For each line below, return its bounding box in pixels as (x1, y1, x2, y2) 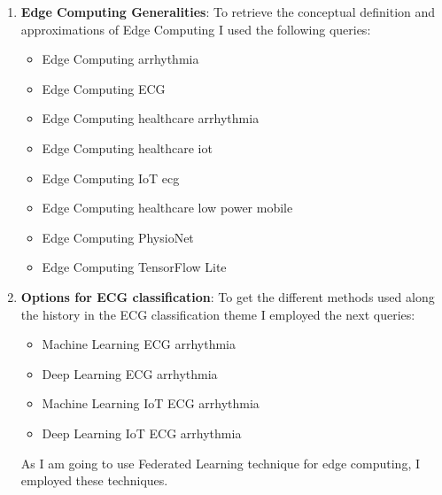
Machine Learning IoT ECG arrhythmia (42, 394, 260, 413)
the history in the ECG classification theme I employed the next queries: (20, 305, 415, 323)
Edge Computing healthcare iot (42, 138, 213, 157)
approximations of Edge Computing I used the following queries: (20, 19, 371, 38)
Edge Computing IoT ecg (42, 168, 180, 187)
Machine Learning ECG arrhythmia (42, 335, 237, 353)
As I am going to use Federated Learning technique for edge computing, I (20, 453, 420, 472)
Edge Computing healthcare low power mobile (42, 198, 293, 217)
